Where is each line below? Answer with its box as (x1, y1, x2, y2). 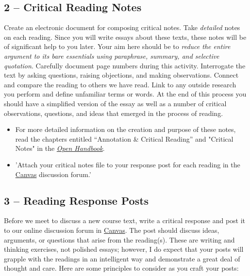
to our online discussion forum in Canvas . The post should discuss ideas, (4, 225, 219, 235)
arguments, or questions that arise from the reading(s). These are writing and (4, 234, 235, 244)
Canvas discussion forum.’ (15, 169, 91, 179)
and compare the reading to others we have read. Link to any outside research (4, 79, 236, 89)
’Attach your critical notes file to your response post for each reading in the (15, 159, 240, 169)
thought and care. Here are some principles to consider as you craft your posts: (4, 263, 239, 273)
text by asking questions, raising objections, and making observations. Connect (4, 70, 239, 80)
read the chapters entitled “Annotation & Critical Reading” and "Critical (15, 133, 233, 144)
